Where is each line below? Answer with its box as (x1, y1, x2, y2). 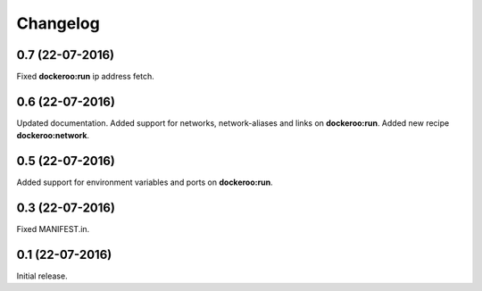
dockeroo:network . (16, 130, 89, 141)
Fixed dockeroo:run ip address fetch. (16, 71, 155, 82)
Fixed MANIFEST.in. (16, 224, 90, 235)
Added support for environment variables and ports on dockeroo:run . (16, 177, 273, 187)
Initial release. (16, 270, 68, 281)
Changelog (16, 13, 100, 33)
